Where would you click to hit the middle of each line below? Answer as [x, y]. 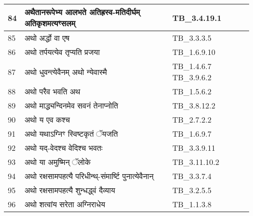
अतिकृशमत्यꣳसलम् [50, 23]
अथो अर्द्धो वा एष [47, 38]
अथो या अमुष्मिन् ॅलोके [58, 162]
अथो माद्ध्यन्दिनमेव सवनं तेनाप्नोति [71, 105]
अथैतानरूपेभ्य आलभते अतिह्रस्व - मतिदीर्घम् [82, 12]
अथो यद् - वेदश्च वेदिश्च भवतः [63, 148]
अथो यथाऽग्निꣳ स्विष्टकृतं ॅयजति [71, 134]
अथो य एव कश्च [47, 119]
